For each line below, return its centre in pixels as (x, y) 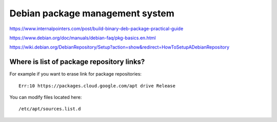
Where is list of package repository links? (77, 62)
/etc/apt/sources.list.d (50, 109)
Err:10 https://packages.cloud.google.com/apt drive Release (97, 86)
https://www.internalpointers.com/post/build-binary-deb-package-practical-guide (96, 29)
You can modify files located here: (46, 97)
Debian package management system (92, 13)
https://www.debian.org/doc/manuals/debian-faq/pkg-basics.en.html (83, 38)
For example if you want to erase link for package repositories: (76, 74)
